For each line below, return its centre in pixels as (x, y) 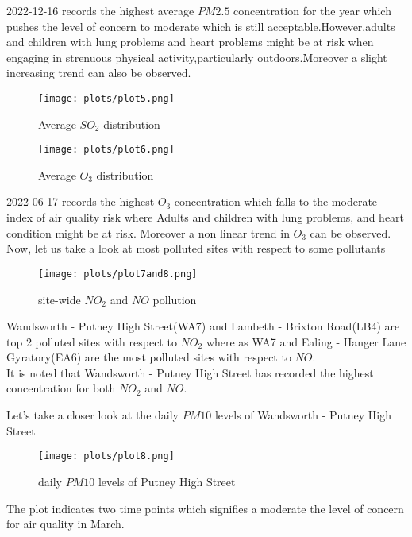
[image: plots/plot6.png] (106, 150)
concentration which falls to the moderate (276, 201)
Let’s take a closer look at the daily (92, 415)
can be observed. (350, 232)
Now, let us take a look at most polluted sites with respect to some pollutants (196, 248)
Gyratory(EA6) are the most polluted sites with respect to (149, 357)
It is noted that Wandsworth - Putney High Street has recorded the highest (190, 372)
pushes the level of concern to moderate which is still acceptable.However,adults (201, 26)
